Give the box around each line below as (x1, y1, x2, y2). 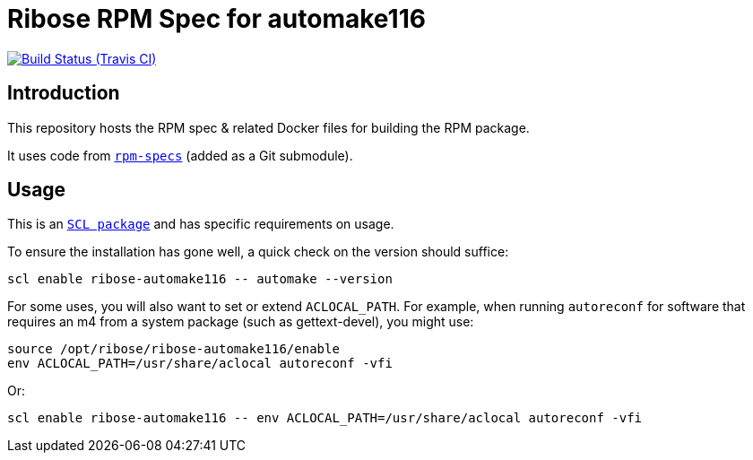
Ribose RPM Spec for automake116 (7, 4, 426, 34)
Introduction (7, 82, 120, 105)
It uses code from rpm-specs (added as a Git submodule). (7, 147, 353, 163)
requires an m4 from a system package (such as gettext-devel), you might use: (7, 314, 474, 330)
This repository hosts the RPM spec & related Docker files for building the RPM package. (7, 119, 530, 135)
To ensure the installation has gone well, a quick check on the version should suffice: (7, 244, 509, 260)
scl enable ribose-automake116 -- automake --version (7, 272, 393, 287)
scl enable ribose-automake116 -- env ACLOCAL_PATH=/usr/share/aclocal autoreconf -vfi (7, 411, 643, 426)
